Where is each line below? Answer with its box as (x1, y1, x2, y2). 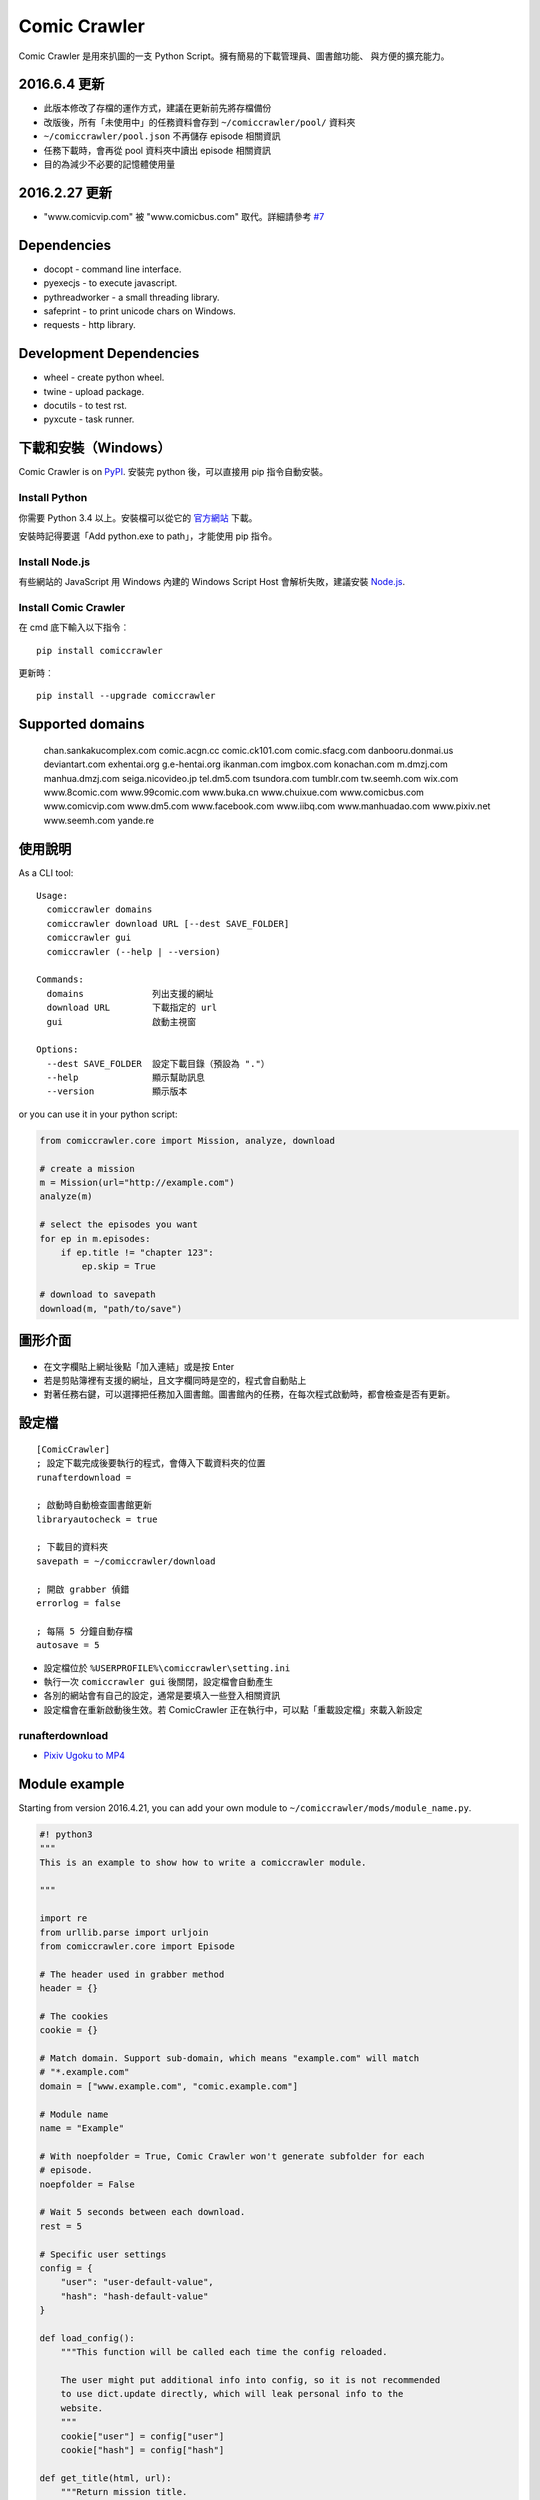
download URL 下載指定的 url (46, 1002, 218, 1014)
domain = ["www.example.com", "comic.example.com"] (39, 2080, 299, 2092)
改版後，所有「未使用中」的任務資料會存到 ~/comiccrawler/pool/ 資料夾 (43, 116, 356, 128)
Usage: (36, 890, 69, 902)
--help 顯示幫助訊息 (46, 1072, 205, 1084)
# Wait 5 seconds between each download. (39, 2206, 246, 2218)
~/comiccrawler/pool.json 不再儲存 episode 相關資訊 (43, 130, 281, 142)
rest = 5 (39, 2220, 83, 2232)
